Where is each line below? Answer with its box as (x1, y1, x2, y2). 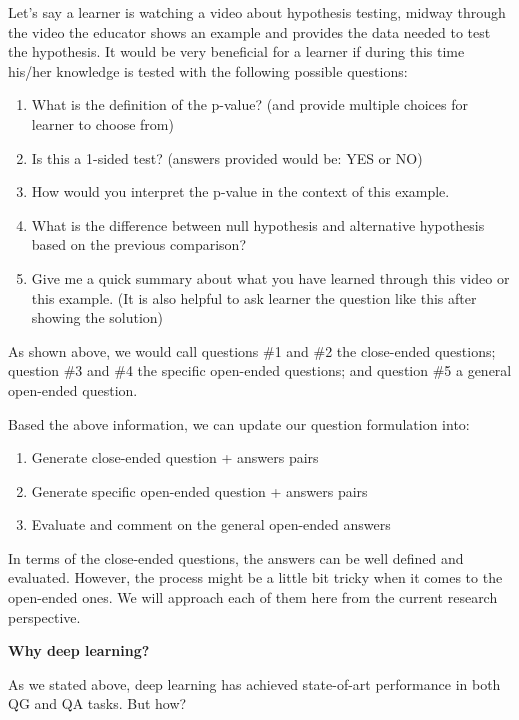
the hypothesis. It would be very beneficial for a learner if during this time (8, 41, 465, 62)
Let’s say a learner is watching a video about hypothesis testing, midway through (8, 2, 506, 22)
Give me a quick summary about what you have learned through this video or (31, 267, 510, 288)
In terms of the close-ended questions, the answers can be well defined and (8, 547, 464, 568)
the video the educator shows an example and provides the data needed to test (8, 21, 491, 42)
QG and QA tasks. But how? (8, 693, 187, 714)
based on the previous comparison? (31, 234, 246, 255)
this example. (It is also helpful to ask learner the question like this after (31, 287, 477, 308)
